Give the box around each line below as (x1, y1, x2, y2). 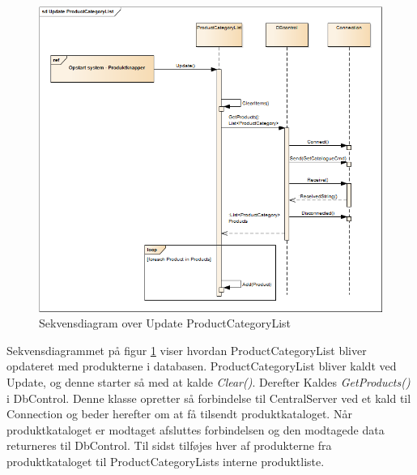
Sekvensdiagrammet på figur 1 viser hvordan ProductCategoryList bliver (6, 341, 367, 358)
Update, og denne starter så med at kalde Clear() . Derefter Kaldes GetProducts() (6, 373, 411, 390)
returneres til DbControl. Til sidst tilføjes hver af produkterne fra (6, 437, 332, 454)
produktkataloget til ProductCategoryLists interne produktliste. (6, 452, 325, 469)
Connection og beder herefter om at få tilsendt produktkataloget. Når (6, 405, 352, 422)
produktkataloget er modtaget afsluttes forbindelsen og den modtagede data (6, 421, 385, 438)
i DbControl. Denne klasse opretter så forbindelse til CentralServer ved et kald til (6, 389, 411, 406)
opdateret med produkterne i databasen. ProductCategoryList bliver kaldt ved (6, 357, 397, 374)
